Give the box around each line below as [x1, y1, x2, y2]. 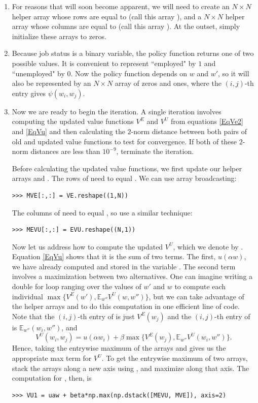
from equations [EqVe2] [170, 116, 243, 127]
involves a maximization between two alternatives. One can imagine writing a [12, 271, 253, 282]
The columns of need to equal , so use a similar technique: [12, 207, 193, 218]
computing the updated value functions [12, 116, 134, 127]
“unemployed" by [12, 68, 65, 78]
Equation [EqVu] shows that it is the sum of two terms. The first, [12, 251, 216, 262]
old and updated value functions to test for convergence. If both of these [12, 136, 237, 146]
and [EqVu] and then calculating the [12, 126, 125, 136]
